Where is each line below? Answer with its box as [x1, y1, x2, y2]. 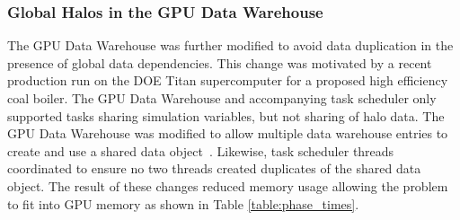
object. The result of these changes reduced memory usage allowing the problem [7, 176, 448, 195]
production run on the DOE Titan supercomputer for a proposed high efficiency [7, 71, 448, 90]
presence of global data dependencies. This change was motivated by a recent [7, 53, 432, 72]
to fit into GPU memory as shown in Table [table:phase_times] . [7, 194, 359, 213]
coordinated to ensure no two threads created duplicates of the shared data [7, 159, 421, 178]
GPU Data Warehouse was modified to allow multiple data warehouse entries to [7, 124, 448, 143]
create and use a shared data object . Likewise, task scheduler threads [7, 141, 394, 160]
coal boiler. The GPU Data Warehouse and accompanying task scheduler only [7, 89, 437, 107]
